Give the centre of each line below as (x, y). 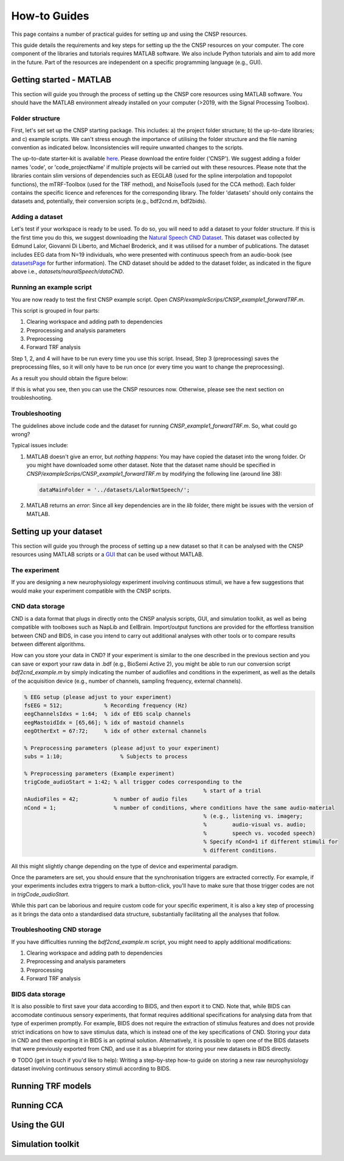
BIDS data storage (39, 994)
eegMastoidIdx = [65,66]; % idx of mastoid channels (104, 722)
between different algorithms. (48, 644)
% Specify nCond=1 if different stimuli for (271, 842)
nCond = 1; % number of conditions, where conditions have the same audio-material (180, 807)
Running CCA (37, 1105)
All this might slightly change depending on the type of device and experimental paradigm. (125, 866)
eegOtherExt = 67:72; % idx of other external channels (115, 731)
